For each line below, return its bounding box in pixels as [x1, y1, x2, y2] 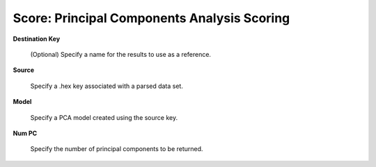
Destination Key [13, 35, 61, 43]
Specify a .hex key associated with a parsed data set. [30, 82, 184, 90]
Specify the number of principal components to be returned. [30, 145, 203, 153]
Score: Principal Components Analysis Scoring [13, 10, 290, 26]
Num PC [13, 129, 38, 137]
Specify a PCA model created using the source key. [30, 113, 178, 121]
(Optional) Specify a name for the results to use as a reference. [30, 50, 212, 58]
